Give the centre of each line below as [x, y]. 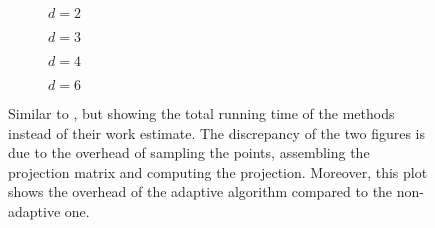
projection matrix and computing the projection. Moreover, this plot [218, 171]
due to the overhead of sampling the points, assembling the [189, 152]
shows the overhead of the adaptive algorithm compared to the [200, 191]
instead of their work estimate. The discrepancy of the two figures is [217, 132]
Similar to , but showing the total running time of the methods [201, 113]
